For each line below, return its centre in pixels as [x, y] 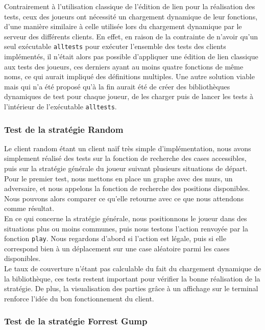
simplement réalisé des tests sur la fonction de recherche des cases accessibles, [125, 158]
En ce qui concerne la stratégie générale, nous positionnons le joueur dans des [126, 218]
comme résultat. [29, 208]
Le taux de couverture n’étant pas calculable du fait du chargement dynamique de [133, 268]
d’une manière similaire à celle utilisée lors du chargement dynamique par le [123, 26]
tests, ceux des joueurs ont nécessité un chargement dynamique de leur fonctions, [131, 16]
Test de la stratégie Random [64, 129]
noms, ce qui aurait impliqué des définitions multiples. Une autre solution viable [129, 76]
